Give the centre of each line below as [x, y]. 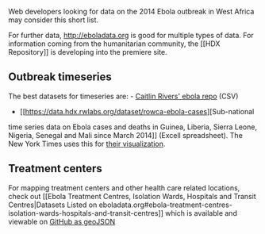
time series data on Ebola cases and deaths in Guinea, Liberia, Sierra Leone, [133, 127]
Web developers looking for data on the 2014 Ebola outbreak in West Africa [131, 12]
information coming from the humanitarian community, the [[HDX [114, 44]
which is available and [202, 213]
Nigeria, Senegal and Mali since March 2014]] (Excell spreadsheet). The [126, 135]
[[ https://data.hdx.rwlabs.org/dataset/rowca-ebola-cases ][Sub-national [137, 111]
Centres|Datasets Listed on [53, 205]
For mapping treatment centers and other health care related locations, [124, 188]
